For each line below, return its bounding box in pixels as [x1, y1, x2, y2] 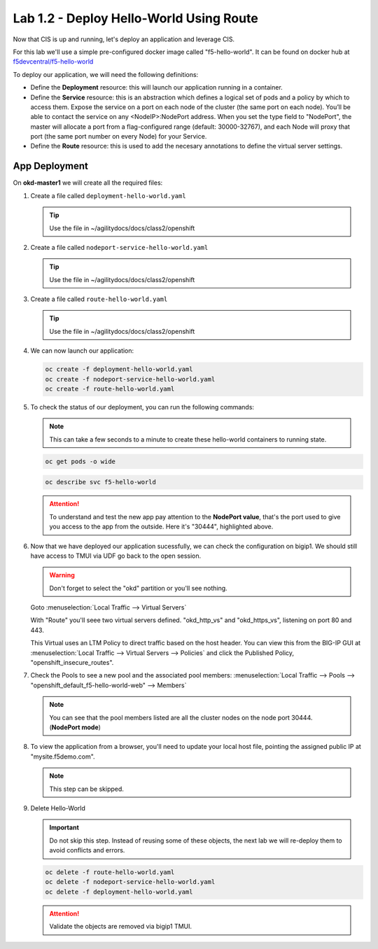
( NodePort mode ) [49, 723, 101, 731]
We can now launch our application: [30, 346, 134, 355]
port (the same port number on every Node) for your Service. [30, 132, 207, 141]
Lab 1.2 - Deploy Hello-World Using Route [13, 10, 258, 26]
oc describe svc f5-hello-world [45, 478, 157, 486]
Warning [49, 571, 75, 579]
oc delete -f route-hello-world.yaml [45, 869, 175, 876]
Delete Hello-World [30, 803, 85, 812]
